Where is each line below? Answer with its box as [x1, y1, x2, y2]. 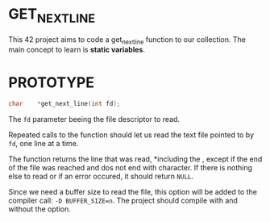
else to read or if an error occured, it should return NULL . [8, 171, 194, 182]
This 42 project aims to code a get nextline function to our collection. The [8, 34, 246, 46]
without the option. [8, 204, 71, 214]
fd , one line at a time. [8, 139, 79, 149]
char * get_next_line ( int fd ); [8, 100, 121, 108]
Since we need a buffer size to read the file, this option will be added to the [8, 187, 258, 197]
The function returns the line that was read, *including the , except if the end [8, 154, 263, 164]
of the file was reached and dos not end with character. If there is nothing [8, 163, 252, 173]
